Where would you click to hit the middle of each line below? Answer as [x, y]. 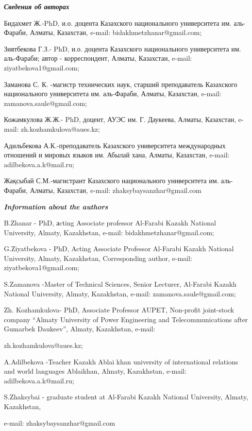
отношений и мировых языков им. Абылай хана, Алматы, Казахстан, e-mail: [117, 155]
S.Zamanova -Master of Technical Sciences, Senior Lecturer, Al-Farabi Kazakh [120, 284]
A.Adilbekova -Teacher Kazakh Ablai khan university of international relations [121, 361]
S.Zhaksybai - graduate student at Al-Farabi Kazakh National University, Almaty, [126, 397]
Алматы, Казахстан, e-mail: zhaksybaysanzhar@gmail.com [116, 190]
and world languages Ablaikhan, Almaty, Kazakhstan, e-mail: [95, 371]
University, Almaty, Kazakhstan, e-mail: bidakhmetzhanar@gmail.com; [109, 232]
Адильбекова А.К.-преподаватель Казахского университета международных [115, 145]
